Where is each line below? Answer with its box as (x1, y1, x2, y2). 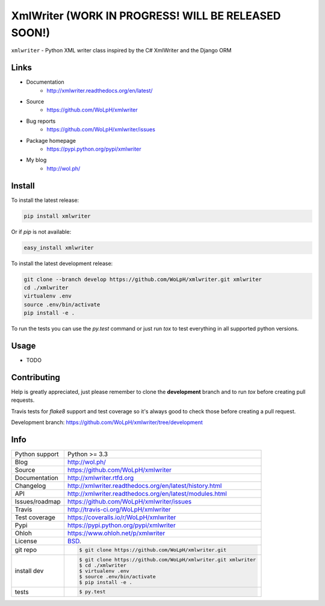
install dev (14, 567, 44, 575)
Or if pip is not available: (11, 228, 72, 235)
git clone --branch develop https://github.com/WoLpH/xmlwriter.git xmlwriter (23, 276, 262, 283)
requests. (11, 396, 35, 404)
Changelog (14, 482, 46, 490)
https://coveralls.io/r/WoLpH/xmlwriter (67, 513, 176, 522)
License (14, 537, 37, 545)
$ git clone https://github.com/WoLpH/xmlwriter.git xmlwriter (79, 556, 256, 563)
